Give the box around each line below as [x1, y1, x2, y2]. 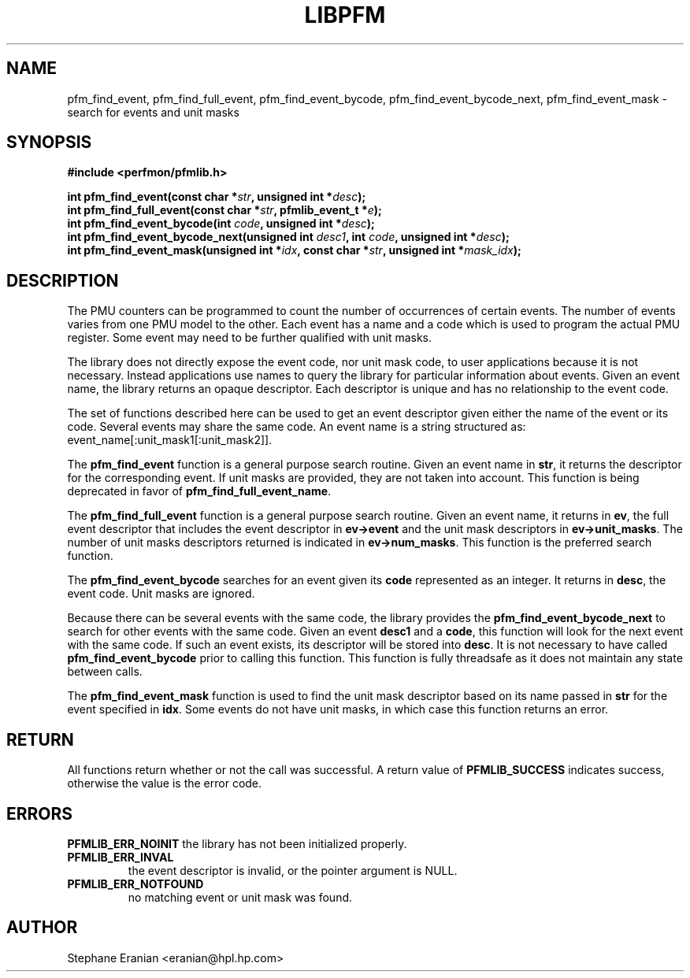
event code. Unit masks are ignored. [67, 587, 255, 601]
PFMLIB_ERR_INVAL [67, 850, 174, 864]
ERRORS [6, 803, 73, 824]
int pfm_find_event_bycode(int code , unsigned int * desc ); [67, 217, 375, 231]
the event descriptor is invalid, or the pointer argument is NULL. [128, 863, 458, 877]
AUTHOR [6, 917, 78, 938]
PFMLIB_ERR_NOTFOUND [67, 876, 204, 891]
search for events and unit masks [67, 105, 239, 119]
